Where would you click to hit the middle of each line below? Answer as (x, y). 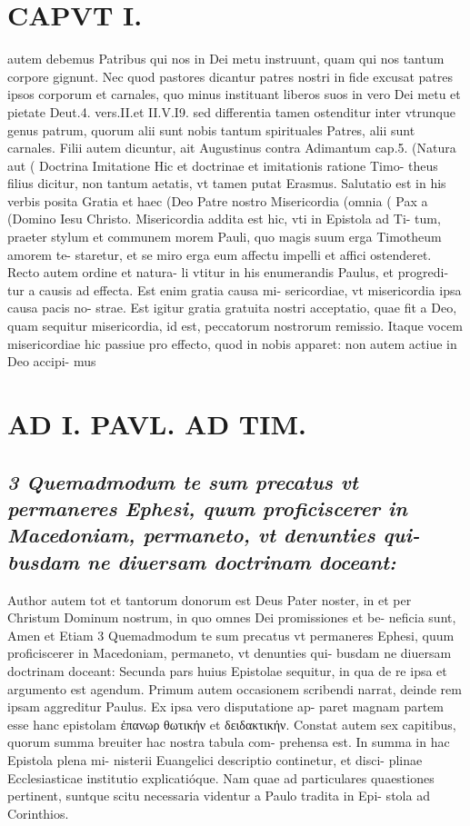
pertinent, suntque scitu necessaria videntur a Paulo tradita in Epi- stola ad (219, 796)
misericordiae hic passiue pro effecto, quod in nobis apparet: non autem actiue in (232, 343)
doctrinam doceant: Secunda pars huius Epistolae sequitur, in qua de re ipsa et (227, 670)
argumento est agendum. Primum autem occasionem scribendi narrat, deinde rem (235, 688)
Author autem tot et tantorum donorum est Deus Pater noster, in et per (210, 599)
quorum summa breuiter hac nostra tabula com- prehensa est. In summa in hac (229, 742)
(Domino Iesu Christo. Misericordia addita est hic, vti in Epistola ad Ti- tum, (224, 219)
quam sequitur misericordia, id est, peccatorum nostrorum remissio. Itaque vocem (235, 326)
